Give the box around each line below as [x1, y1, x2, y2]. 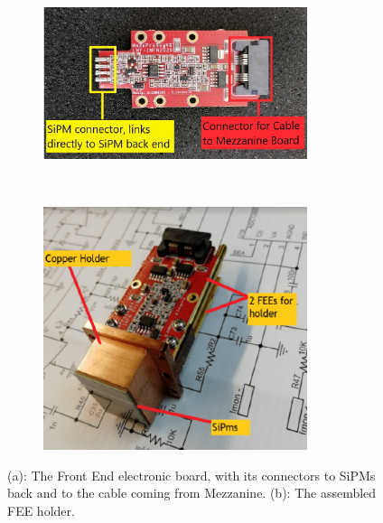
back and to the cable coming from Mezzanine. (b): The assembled [7, 483, 377, 502]
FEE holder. [7, 500, 75, 519]
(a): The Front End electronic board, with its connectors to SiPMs [7, 465, 376, 484]
